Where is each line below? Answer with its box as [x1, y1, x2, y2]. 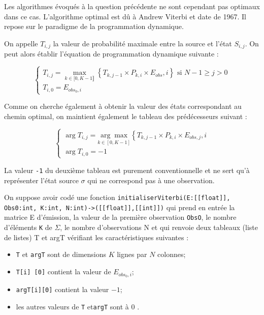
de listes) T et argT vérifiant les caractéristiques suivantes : [4, 232, 189, 242]
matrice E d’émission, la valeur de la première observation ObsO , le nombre [4, 212, 237, 222]
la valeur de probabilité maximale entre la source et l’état [53, 38, 232, 48]
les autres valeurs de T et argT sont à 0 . [16, 301, 140, 311]
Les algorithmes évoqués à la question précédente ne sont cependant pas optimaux [4, 1, 260, 11]
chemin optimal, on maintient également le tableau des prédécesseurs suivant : [4, 111, 247, 122]
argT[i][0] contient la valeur [16, 283, 109, 294]
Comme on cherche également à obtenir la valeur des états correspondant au [4, 101, 242, 111]
